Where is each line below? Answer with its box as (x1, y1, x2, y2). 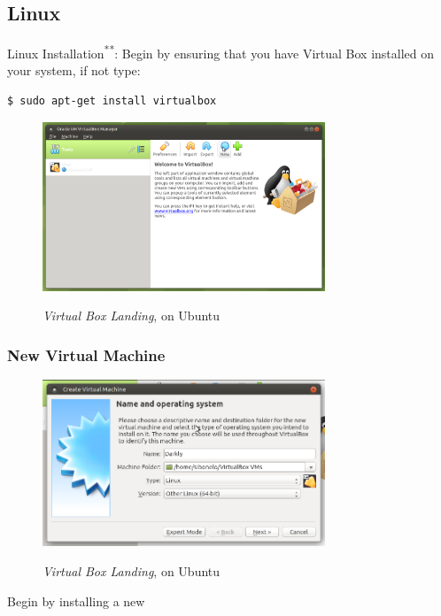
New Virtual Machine (7, 343, 166, 366)
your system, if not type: (7, 61, 141, 80)
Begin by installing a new (7, 591, 145, 610)
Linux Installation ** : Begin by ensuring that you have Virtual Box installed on (7, 42, 435, 62)
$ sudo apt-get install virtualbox (7, 95, 217, 108)
